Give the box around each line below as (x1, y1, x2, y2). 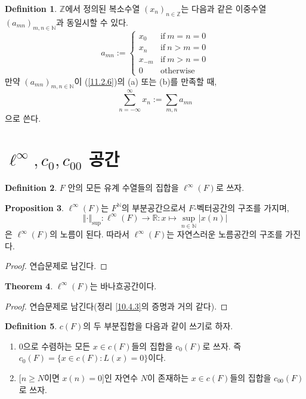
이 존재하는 (147, 371, 189, 383)
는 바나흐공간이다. (89, 279, 157, 292)
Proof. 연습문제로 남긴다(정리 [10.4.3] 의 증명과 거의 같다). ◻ (5, 299, 228, 312)
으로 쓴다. (5, 112, 41, 124)
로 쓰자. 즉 (202, 339, 242, 352)
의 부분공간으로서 (121, 201, 186, 214)
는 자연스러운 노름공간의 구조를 (166, 228, 283, 240)
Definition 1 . (5, 2, 57, 14)
